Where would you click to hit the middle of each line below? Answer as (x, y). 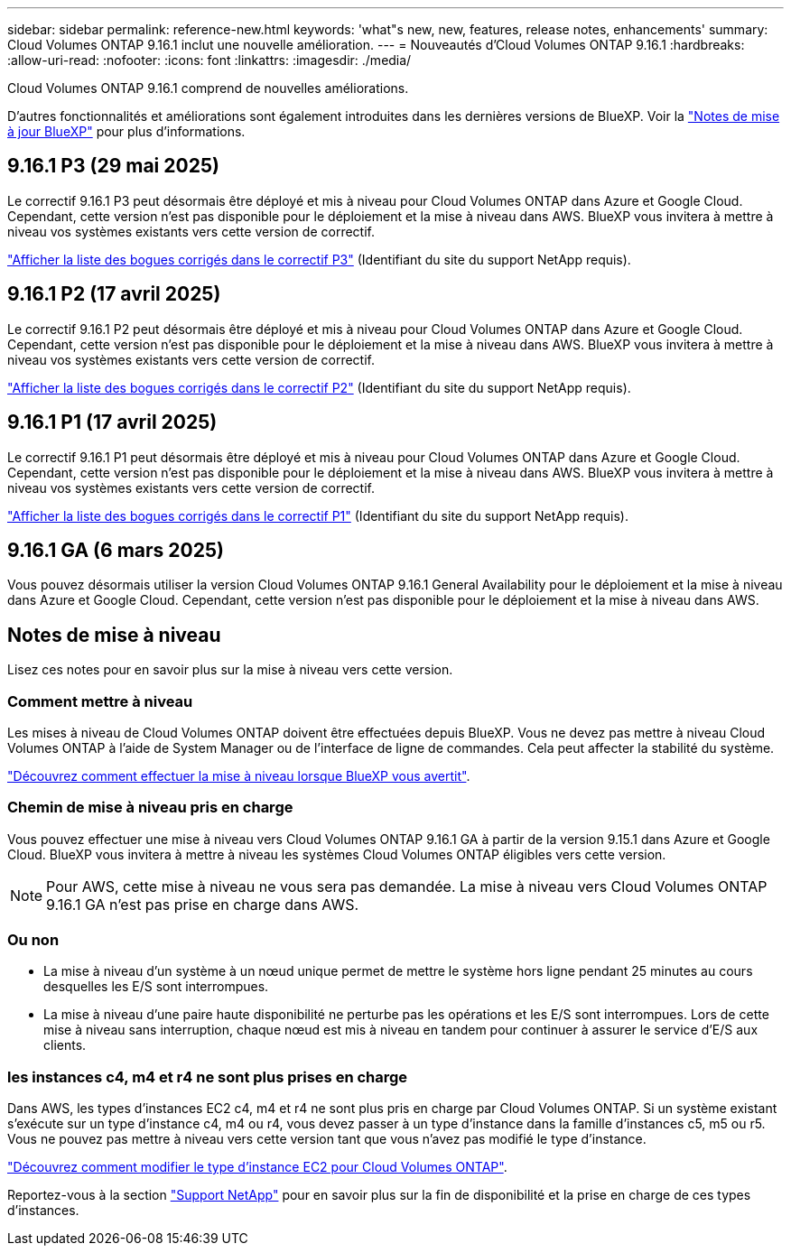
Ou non (33, 940)
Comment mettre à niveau (100, 701)
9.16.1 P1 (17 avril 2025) (112, 422)
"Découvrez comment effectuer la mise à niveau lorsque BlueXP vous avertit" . (239, 775)
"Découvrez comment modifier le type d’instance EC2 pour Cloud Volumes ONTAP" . (257, 1167)
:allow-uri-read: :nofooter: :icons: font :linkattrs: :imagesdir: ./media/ (209, 60)
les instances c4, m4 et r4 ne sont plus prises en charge (208, 1077)
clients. (65, 1045)
